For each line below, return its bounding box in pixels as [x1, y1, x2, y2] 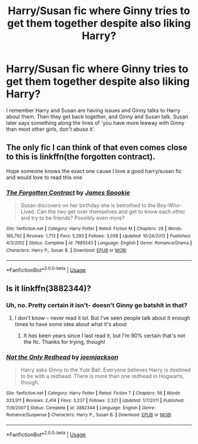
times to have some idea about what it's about [14, 321, 127, 328]
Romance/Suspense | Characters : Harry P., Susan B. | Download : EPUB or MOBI [6, 412, 171, 418]
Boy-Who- [157, 202, 182, 209]
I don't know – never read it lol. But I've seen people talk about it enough [14, 314, 190, 322]
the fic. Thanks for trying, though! [23, 339, 105, 346]
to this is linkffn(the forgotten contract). [6, 152, 156, 162]
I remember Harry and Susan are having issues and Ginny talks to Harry [6, 107, 181, 114]
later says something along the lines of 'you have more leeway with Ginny [6, 119, 184, 126]
